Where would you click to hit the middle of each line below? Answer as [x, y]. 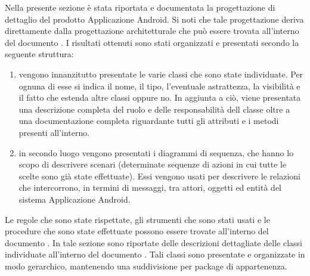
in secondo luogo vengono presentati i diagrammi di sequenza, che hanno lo [156, 152]
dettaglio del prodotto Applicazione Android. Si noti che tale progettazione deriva [154, 19]
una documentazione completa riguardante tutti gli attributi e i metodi [149, 121]
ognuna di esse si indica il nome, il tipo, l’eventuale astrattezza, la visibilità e [159, 86]
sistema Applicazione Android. [75, 199]
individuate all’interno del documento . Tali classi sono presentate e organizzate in [155, 254]
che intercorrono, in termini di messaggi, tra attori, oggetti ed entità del [150, 187]
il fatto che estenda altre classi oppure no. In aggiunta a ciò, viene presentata [160, 97]
